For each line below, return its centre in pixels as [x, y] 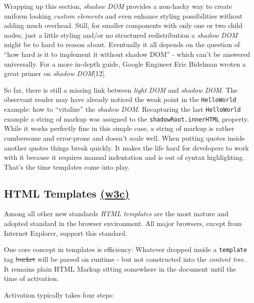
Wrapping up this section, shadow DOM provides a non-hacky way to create [118, 6]
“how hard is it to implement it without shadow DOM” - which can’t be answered [127, 54]
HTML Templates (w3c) [67, 193]
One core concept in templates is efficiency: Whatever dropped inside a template [126, 249]
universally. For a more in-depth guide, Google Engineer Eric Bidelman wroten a [125, 63]
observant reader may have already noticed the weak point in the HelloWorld [120, 99]
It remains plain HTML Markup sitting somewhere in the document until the [120, 268]
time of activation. [31, 278]
